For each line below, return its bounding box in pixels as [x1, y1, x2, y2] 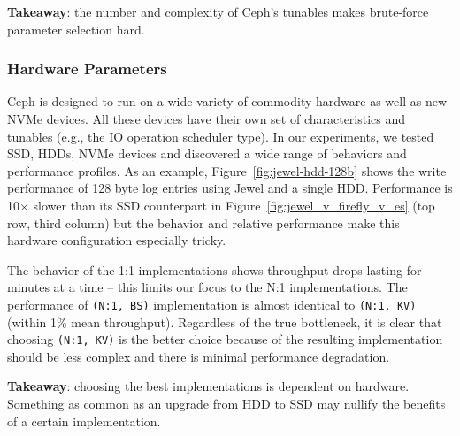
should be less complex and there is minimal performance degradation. [7, 347, 390, 365]
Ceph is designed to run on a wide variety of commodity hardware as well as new [7, 92, 448, 111]
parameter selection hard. [7, 19, 145, 38]
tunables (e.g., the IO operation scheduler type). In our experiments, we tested [7, 126, 434, 145]
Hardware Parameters [7, 57, 167, 80]
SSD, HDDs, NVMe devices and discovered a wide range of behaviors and [7, 144, 407, 163]
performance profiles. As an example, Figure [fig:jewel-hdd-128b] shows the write [7, 161, 447, 180]
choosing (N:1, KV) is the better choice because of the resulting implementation [7, 330, 443, 348]
